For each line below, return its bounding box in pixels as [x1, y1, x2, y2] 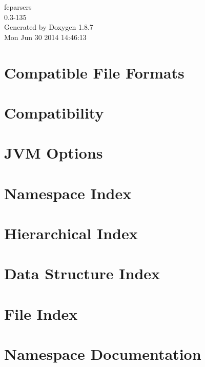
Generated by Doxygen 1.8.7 [4, 22, 93, 32]
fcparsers [4, 2, 32, 12]
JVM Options [4, 142, 103, 163]
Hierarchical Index [4, 223, 138, 244]
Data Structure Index [4, 263, 160, 284]
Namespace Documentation [4, 343, 201, 364]
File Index [4, 303, 78, 324]
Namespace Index [4, 182, 132, 203]
